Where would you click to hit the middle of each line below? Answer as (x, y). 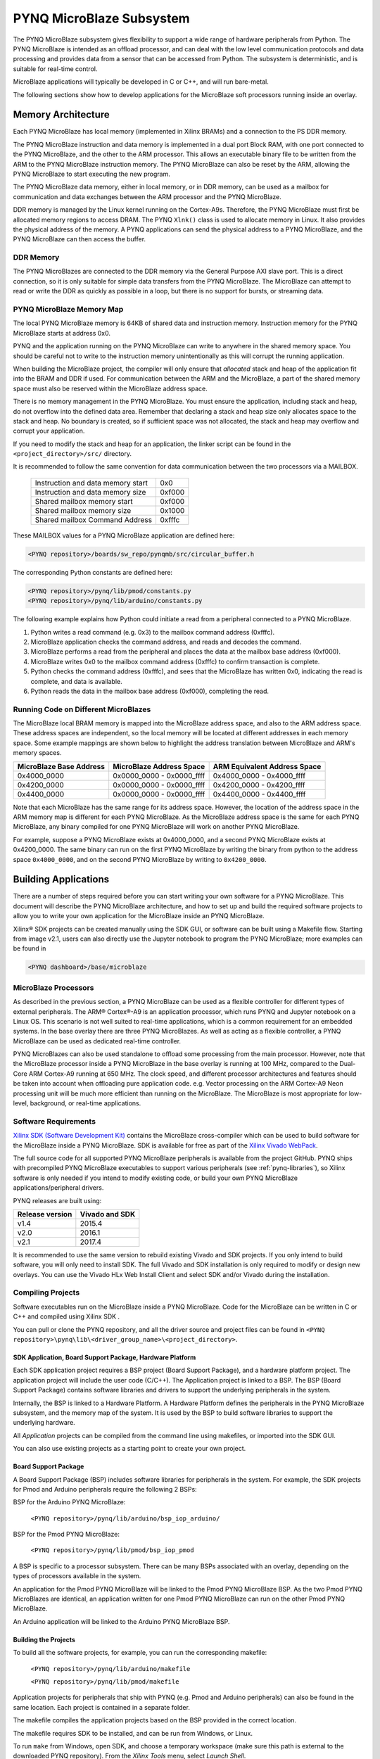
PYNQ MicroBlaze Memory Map (68, 309)
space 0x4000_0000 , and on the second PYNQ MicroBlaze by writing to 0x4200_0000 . (140, 859)
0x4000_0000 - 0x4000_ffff (259, 775)
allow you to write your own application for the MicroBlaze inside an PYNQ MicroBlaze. (139, 916)
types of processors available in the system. (77, 1576)
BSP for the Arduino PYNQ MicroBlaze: (69, 1502)
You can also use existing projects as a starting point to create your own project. (129, 1449)
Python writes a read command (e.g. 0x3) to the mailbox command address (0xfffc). (152, 632)
